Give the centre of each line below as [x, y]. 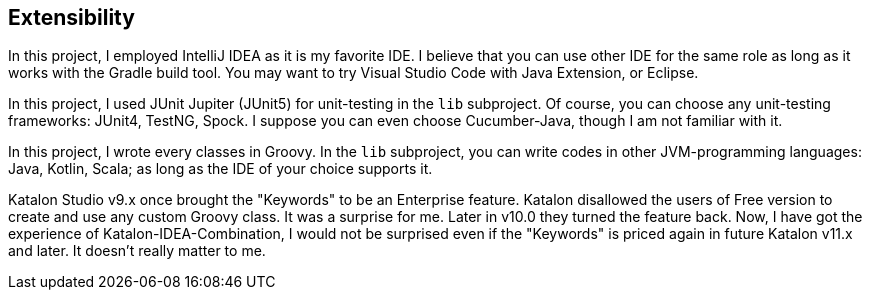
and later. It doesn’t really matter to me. [137, 251]
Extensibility [71, 17]
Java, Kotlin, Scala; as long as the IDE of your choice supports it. [220, 169]
